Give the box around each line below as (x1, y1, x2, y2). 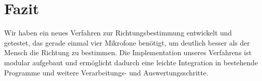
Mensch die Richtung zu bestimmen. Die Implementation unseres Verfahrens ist (4, 47, 252, 58)
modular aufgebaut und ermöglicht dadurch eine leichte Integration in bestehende (4, 57, 258, 67)
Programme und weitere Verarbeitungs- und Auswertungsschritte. (4, 67, 209, 77)
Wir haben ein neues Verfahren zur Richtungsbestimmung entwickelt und (4, 27, 232, 38)
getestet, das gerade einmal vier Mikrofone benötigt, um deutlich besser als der (4, 37, 250, 48)
